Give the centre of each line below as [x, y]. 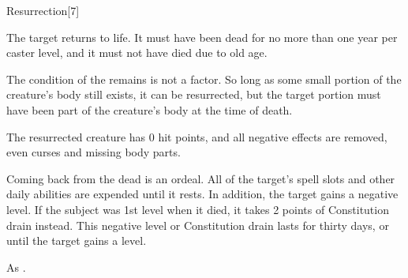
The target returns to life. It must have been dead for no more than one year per [202, 37]
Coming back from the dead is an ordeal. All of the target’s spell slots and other [201, 178]
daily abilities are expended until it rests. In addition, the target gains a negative [202, 194]
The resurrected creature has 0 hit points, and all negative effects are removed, [197, 136]
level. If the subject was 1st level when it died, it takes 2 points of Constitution [198, 209]
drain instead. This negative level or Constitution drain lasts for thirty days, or [198, 225]
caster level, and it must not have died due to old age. [137, 53]
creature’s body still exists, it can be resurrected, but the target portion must [194, 94]
